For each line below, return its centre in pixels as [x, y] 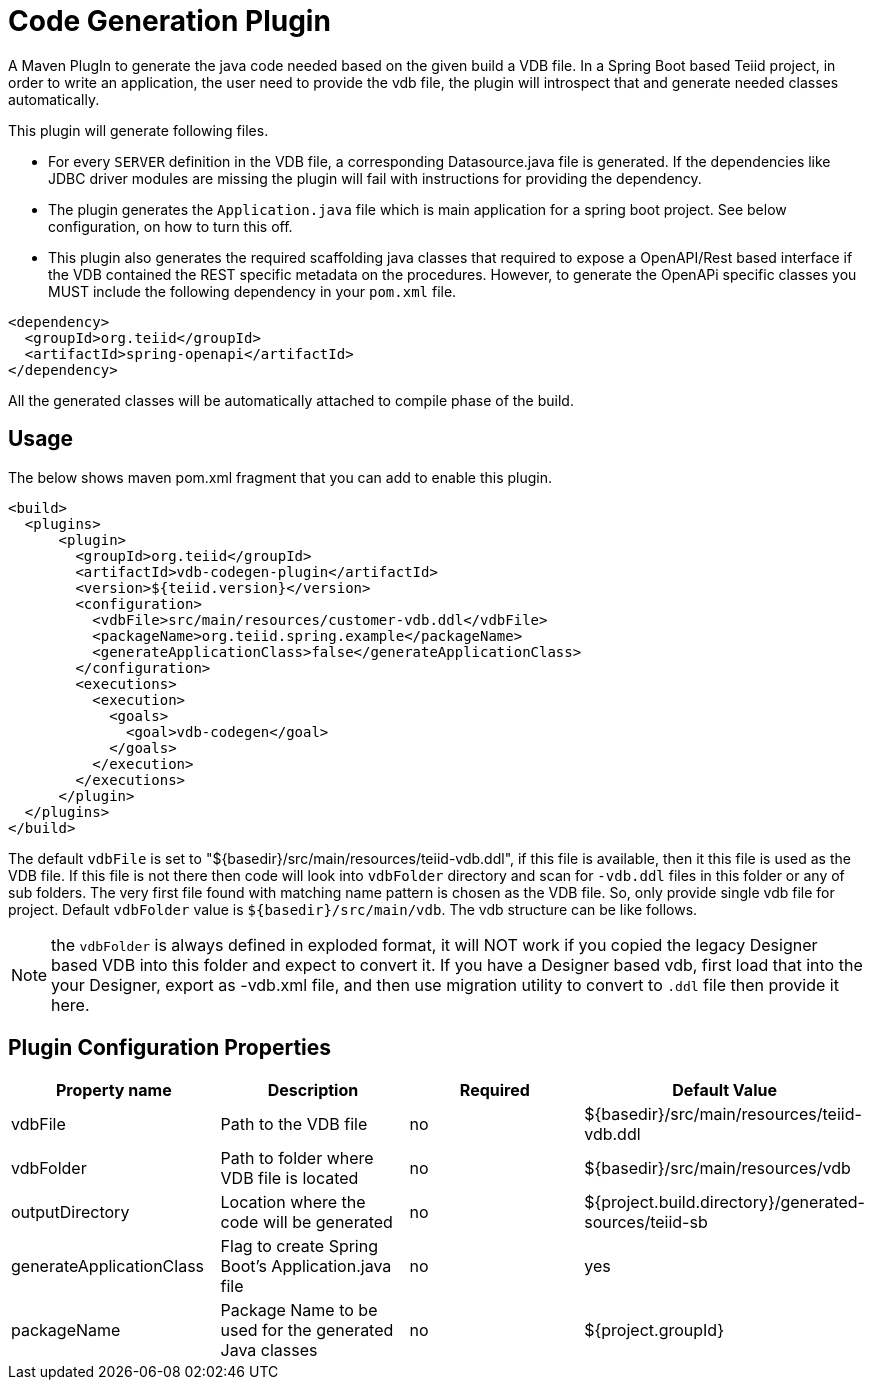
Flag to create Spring [299, 1246]
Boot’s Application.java [306, 1266]
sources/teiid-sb [646, 1222]
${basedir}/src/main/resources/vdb [717, 1168]
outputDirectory [70, 1212]
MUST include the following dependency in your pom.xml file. [252, 291]
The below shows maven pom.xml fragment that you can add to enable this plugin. [280, 477]
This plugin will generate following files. [138, 130]
